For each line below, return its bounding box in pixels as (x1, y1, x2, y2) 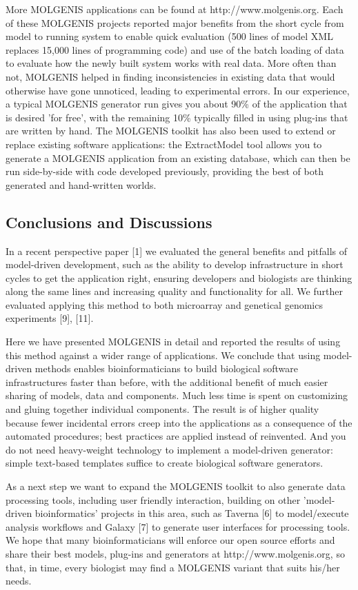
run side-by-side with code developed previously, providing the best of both (6, 164, 324, 179)
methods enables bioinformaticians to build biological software (34, 361, 298, 376)
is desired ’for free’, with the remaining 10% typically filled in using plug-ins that (6, 110, 348, 124)
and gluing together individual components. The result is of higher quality (6, 402, 319, 416)
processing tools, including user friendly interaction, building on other (6, 492, 301, 507)
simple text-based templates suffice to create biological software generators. (6, 456, 324, 470)
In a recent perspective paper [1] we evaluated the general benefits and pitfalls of (6, 243, 348, 258)
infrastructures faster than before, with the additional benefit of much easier (6, 374, 328, 389)
